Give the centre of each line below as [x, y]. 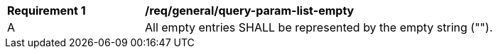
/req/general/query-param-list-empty [250, 11]
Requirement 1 [47, 11]
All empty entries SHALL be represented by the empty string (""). [319, 27]
